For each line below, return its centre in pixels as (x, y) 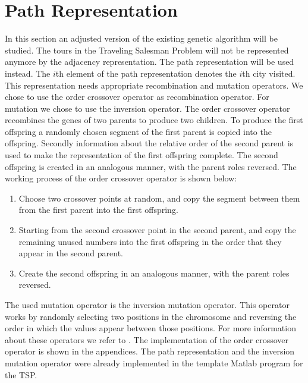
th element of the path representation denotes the (146, 73)
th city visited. (269, 73)
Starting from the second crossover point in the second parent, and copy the (157, 230)
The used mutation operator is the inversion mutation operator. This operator (147, 304)
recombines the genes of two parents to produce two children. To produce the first (154, 120)
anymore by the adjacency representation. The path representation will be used (150, 62)
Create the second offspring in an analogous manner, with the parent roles (154, 273)
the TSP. (21, 374)
